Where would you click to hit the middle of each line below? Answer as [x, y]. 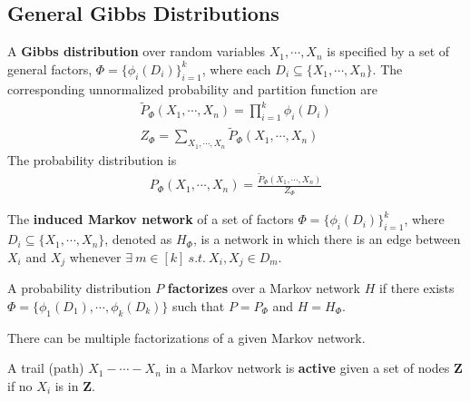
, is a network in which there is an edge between [327, 239]
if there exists [416, 288]
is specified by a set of [388, 51]
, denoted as [138, 239]
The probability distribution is [92, 159]
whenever [95, 256]
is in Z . [75, 385]
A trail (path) [46, 368]
